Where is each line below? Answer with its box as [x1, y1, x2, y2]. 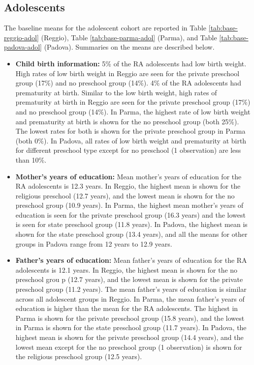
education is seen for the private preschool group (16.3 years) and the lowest [15, 209, 246, 220]
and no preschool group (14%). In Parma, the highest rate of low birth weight [15, 106, 251, 116]
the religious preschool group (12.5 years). [15, 351, 142, 362]
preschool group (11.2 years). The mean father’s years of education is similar [15, 284, 247, 294]
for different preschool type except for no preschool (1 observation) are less [15, 145, 241, 155]
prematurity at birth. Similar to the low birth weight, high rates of [15, 87, 217, 97]
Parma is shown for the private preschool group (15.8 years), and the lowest [15, 312, 245, 323]
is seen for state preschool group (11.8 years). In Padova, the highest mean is [15, 219, 248, 229]
